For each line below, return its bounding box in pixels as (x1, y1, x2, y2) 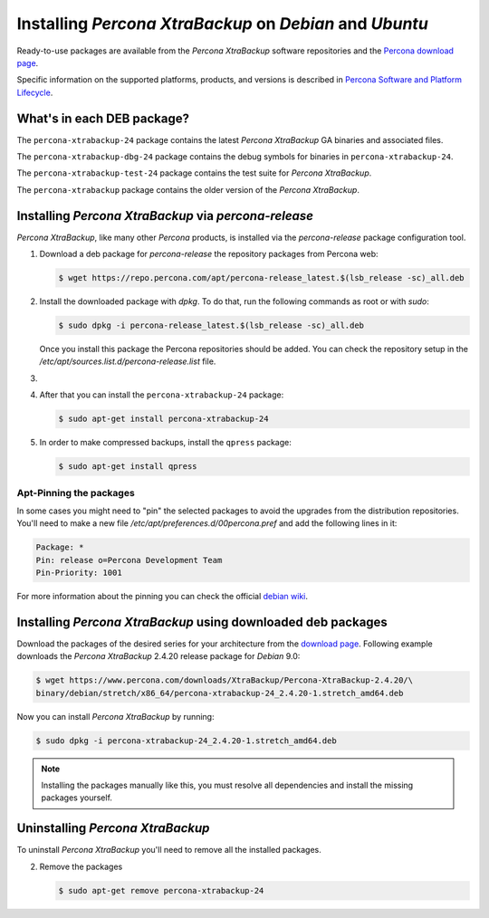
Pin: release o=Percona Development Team (35, 555, 223, 565)
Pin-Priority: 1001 (35, 568, 122, 579)
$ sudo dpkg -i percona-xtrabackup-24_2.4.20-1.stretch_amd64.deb (35, 735, 337, 746)
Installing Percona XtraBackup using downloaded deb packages (16, 614, 388, 629)
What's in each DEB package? (16, 110, 190, 126)
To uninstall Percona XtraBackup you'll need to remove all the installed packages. (16, 845, 321, 856)
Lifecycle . (16, 87, 53, 98)
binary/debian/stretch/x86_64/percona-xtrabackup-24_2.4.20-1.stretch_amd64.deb (35, 688, 404, 698)
